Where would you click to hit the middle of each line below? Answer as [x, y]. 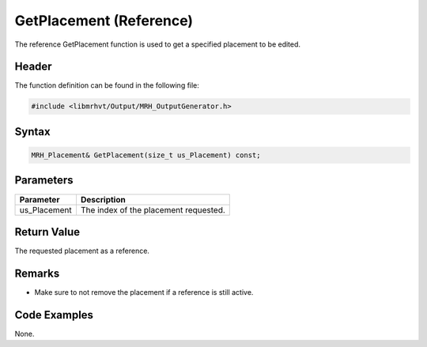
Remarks [37, 273]
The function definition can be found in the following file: [107, 85]
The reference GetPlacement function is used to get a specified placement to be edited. [157, 44]
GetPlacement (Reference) [104, 21]
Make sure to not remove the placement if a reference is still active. [144, 292]
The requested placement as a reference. [82, 251]
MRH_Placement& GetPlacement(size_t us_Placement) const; [146, 155]
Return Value [47, 232]
